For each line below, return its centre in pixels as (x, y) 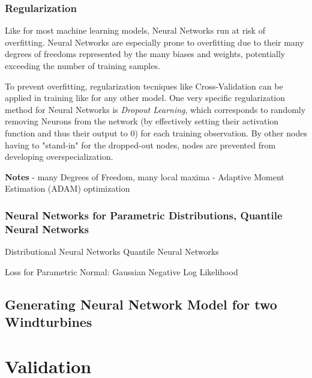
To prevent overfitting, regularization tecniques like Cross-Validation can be (144, 86)
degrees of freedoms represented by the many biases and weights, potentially (145, 54)
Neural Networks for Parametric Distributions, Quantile (144, 215)
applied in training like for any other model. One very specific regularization (145, 98)
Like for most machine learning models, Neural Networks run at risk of (135, 30)
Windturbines (49, 322)
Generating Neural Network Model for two (141, 304)
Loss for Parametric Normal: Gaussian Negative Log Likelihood (121, 271)
